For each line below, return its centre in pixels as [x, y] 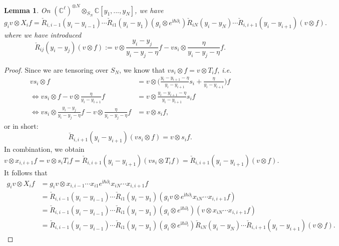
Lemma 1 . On [27, 10]
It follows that [26, 172]
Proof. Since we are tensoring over [56, 69]
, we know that [142, 69]
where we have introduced [43, 34]
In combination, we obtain [44, 149]
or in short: [21, 126]
